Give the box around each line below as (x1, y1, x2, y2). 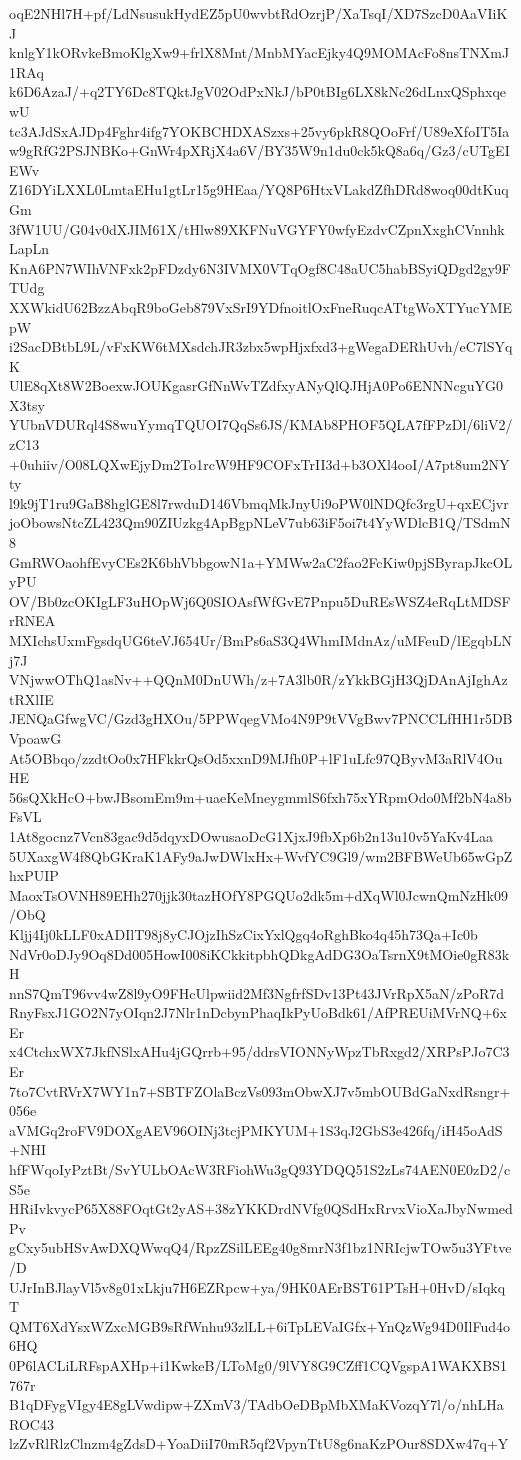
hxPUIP (9, 865, 59, 886)
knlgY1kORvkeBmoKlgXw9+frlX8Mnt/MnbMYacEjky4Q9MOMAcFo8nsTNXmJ (9, 42, 510, 63)
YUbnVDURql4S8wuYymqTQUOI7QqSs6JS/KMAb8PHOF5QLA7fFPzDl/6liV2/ (9, 414, 513, 435)
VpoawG (9, 727, 62, 748)
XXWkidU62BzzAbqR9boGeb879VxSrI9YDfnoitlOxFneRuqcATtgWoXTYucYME (9, 296, 513, 317)
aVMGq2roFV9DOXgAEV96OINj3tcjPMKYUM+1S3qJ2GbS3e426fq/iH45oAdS (9, 1119, 503, 1140)
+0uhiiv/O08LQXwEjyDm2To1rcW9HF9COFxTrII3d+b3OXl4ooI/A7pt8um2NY (9, 453, 510, 474)
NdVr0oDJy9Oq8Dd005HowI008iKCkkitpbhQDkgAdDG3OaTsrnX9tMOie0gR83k (9, 943, 510, 964)
